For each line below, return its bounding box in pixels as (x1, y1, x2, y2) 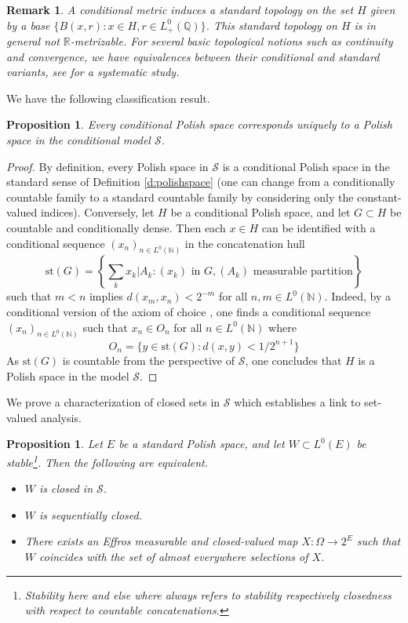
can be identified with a (261, 219, 376, 235)
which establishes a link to (234, 394, 361, 410)
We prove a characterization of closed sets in (6, 394, 220, 410)
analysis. (40, 409, 82, 425)
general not (6, 33, 60, 49)
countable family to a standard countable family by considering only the (6, 188, 354, 205)
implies (89, 288, 123, 304)
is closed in (39, 480, 93, 497)
